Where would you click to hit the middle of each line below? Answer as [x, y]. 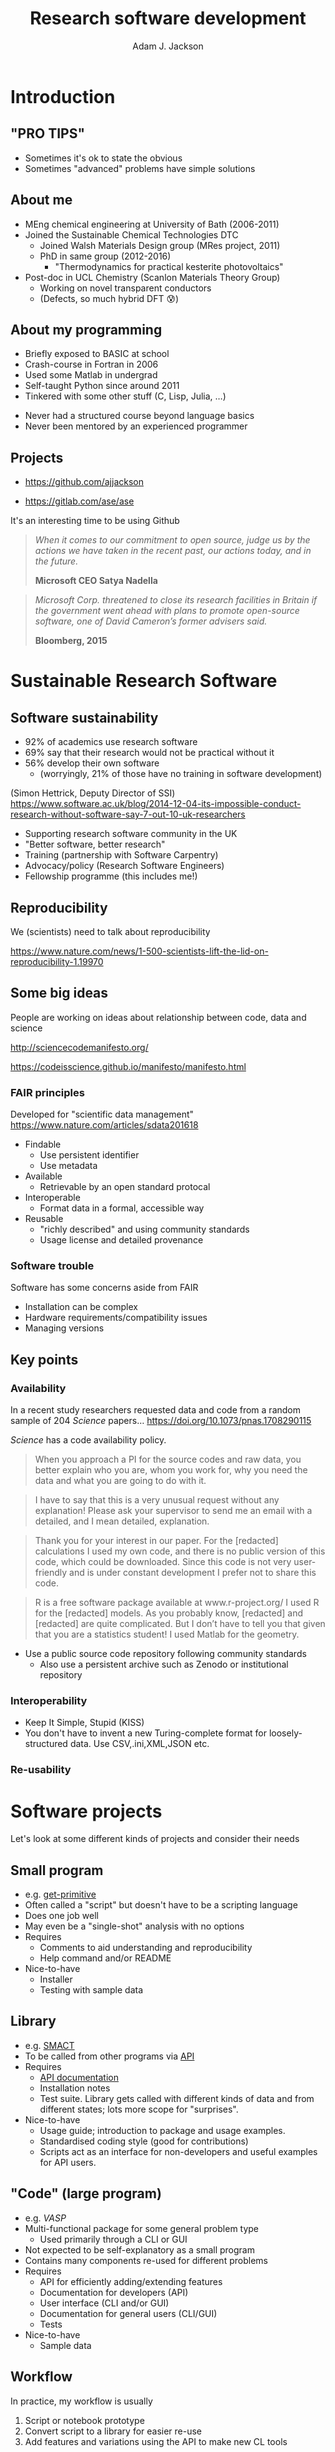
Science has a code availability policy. [88, 1440]
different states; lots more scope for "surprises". [139, 2109]
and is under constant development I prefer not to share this [193, 1573]
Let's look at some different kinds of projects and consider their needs [155, 1839]
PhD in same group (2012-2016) [105, 256]
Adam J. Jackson [168, 46]
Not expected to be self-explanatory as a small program [139, 2249]
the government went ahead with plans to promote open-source [167, 611]
